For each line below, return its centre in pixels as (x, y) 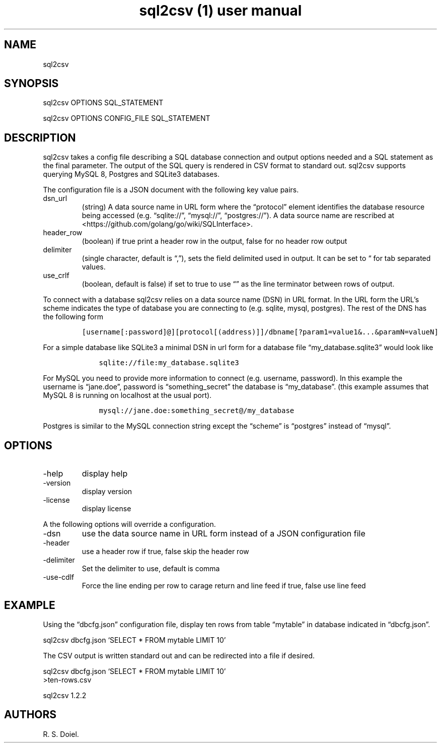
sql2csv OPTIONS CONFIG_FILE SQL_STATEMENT (127, 118)
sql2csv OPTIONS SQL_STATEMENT (103, 103)
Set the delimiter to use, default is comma (151, 569)
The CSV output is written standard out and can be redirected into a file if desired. (179, 655)
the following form (73, 317)
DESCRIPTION (40, 138)
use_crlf (56, 276)
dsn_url (55, 198)
